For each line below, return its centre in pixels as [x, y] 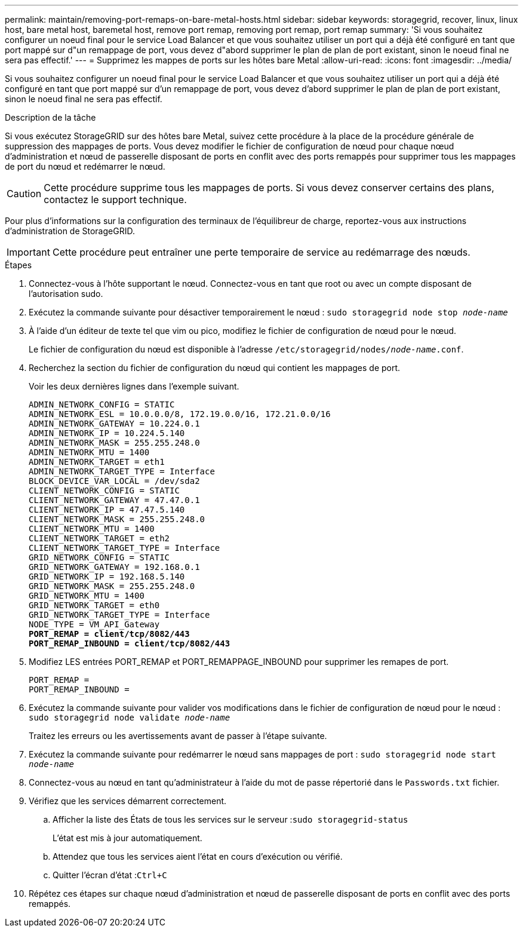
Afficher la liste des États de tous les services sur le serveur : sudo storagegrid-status [230, 819]
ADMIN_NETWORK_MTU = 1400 [89, 452]
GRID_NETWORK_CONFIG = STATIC [99, 557]
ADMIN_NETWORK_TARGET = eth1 [97, 462]
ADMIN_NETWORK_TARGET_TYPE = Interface [122, 471]
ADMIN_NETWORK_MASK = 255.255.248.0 [114, 443]
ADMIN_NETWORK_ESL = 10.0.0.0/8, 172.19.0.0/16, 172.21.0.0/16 [180, 414]
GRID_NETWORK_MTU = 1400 [87, 596]
